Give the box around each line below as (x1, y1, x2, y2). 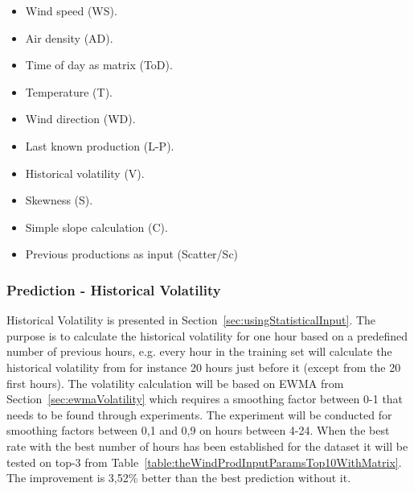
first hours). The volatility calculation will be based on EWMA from (6, 374, 344, 391)
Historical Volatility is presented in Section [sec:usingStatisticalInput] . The (6, 312, 376, 328)
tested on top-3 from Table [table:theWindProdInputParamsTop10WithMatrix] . (6, 453, 402, 470)
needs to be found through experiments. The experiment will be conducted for (6, 406, 392, 423)
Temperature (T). (25, 83, 113, 100)
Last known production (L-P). (25, 137, 174, 154)
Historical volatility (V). (25, 164, 145, 181)
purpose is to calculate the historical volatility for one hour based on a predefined (6, 327, 408, 344)
